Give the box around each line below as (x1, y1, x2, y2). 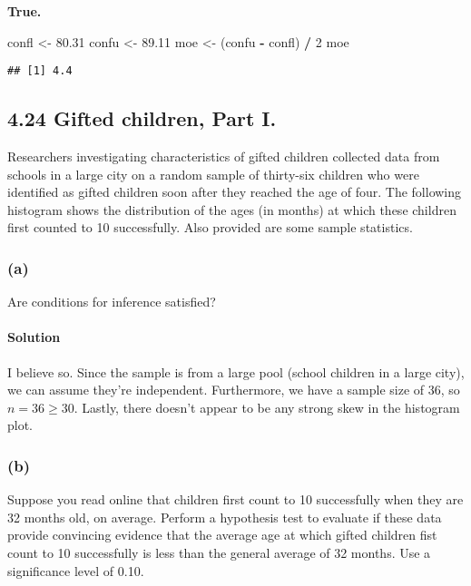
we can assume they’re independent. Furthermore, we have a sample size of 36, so (7, 380, 460, 399)
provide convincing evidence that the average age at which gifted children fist (7, 525, 437, 544)
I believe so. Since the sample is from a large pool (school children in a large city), (7, 362, 465, 381)
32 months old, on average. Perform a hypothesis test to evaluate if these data (7, 507, 442, 526)
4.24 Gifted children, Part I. (7, 104, 277, 132)
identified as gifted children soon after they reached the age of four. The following (7, 182, 462, 201)
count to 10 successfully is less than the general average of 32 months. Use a (7, 543, 431, 562)
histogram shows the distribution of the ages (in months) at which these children (7, 200, 456, 219)
